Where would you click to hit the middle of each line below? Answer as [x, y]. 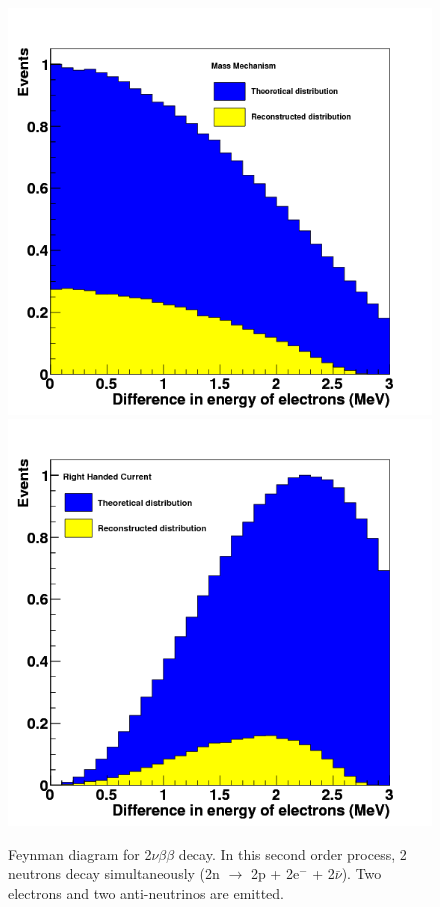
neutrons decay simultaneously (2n [114, 873]
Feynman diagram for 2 [80, 853]
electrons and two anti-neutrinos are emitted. [146, 892]
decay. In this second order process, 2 [292, 853]
